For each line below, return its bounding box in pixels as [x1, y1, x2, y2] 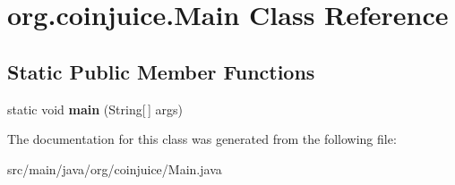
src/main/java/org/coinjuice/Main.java [7, 159, 222, 178]
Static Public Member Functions [7, 57, 315, 85]
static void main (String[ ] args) [7, 99, 183, 118]
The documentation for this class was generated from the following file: [7, 130, 397, 148]
